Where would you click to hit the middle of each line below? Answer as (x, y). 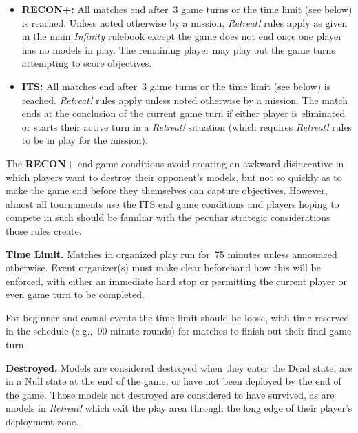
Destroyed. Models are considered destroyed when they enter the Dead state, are (179, 367)
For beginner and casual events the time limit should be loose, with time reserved (178, 317)
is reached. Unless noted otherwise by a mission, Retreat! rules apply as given (185, 22)
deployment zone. (42, 422)
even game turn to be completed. (75, 294)
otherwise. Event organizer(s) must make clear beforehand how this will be (164, 267)
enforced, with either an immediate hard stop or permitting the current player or (176, 281)
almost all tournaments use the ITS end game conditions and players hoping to (172, 203)
